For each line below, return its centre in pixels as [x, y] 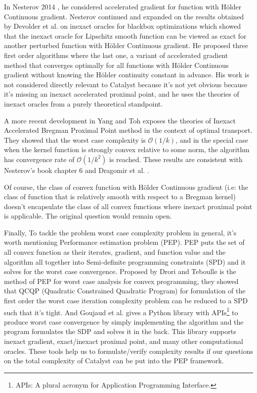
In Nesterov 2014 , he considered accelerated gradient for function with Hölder [123, 6]
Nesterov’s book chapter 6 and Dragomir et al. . [77, 170]
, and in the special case [212, 140]
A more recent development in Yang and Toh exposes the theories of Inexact [120, 120]
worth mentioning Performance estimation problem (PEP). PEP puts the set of [124, 242]
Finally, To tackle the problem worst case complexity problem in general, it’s [120, 232]
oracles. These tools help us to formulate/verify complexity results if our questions [129, 351]
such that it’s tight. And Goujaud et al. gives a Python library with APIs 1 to [121, 311]
